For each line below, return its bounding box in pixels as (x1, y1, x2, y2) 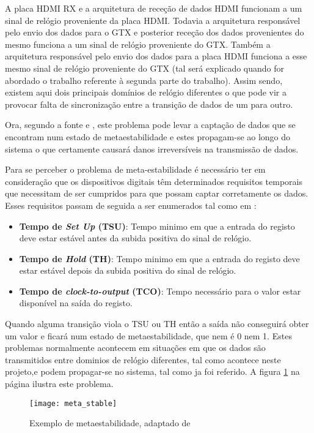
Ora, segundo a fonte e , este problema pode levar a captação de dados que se (5, 118, 296, 131)
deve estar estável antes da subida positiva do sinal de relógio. (19, 232, 252, 244)
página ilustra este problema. (5, 377, 114, 390)
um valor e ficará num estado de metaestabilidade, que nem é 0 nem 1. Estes (5, 329, 292, 342)
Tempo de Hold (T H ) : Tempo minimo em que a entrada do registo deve (19, 252, 300, 265)
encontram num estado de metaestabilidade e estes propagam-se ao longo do (5, 130, 291, 143)
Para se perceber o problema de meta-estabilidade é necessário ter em (5, 163, 266, 176)
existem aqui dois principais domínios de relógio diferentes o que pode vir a (5, 86, 287, 99)
